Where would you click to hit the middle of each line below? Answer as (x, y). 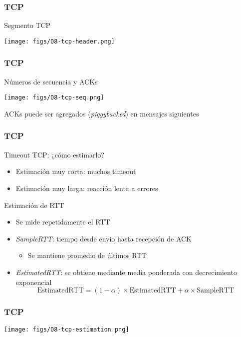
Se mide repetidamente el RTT (63, 222)
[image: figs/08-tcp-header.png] (59, 41)
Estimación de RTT (34, 205)
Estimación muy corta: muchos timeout (76, 171)
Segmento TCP (27, 25)
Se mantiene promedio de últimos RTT (87, 255)
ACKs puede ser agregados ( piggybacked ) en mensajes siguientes (102, 113)
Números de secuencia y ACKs (51, 81)
